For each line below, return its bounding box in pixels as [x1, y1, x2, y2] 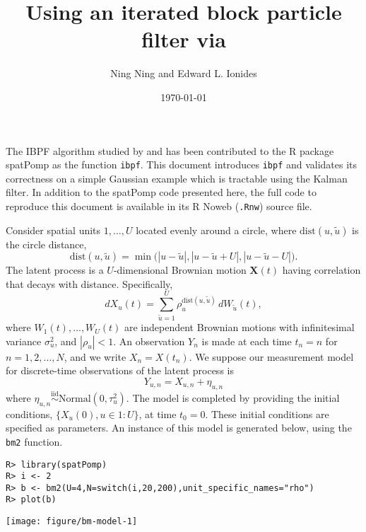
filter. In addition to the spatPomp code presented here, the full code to [6, 185, 317, 199]
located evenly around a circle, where [136, 222, 297, 237]
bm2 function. [6, 434, 63, 449]
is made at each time [201, 333, 292, 348]
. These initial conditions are [205, 406, 329, 421]
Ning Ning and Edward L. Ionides [110, 66, 257, 81]
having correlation [282, 262, 361, 277]
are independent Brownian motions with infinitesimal [124, 320, 355, 335]
